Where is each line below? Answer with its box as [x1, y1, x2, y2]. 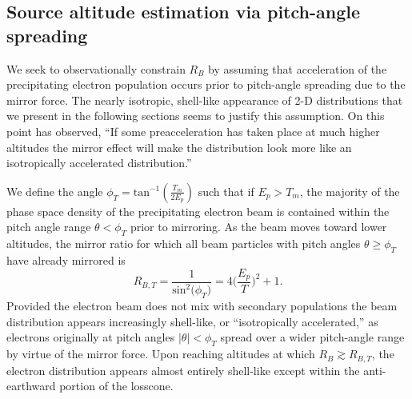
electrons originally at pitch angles [6, 329, 175, 345]
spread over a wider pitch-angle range [220, 329, 405, 345]
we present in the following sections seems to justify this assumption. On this [6, 107, 385, 124]
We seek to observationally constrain [6, 60, 186, 77]
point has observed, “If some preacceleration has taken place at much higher [6, 122, 380, 139]
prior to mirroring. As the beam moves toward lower [130, 218, 387, 235]
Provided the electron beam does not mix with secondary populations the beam [6, 297, 398, 314]
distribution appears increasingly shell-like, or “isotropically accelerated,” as [6, 313, 378, 329]
